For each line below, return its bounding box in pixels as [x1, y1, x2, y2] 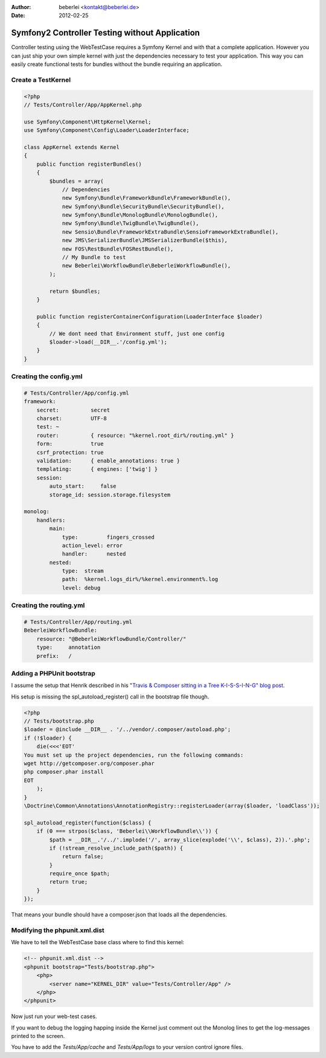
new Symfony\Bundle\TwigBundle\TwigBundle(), [62, 220, 199, 227]
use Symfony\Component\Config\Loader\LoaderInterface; [24, 127, 190, 134]
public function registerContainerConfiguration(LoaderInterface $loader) [36, 313, 263, 320]
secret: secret [36, 406, 110, 413]
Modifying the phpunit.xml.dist [11, 926, 105, 935]
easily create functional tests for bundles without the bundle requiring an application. [11, 61, 223, 68]
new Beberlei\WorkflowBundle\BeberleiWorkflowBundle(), [62, 262, 231, 269]
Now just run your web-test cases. [11, 1013, 97, 1020]
